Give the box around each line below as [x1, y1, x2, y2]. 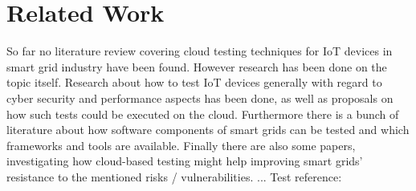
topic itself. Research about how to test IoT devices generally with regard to [6, 74, 382, 91]
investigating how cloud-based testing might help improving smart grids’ [6, 152, 363, 169]
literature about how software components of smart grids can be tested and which [6, 121, 410, 138]
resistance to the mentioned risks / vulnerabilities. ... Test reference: [6, 168, 342, 185]
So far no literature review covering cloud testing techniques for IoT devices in [6, 43, 393, 59]
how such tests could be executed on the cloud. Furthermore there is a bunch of [6, 105, 399, 122]
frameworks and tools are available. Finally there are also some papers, [6, 136, 356, 153]
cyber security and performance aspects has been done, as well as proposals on [6, 89, 394, 106]
